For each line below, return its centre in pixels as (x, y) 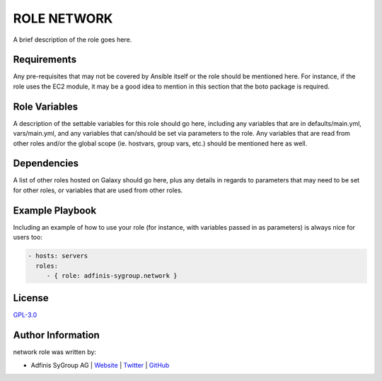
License (31, 298)
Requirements (45, 60)
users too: (28, 238)
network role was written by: (55, 352)
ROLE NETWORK (63, 18)
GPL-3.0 (25, 315)
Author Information (57, 335)
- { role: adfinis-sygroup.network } (112, 275)
